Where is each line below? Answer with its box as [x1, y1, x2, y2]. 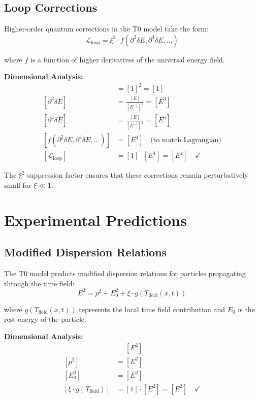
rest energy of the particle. [4, 314, 86, 324]
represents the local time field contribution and [79, 304, 225, 314]
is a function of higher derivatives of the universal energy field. [30, 54, 225, 64]
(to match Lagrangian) [150, 137, 221, 144]
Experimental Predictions [4, 209, 187, 230]
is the [238, 304, 255, 314]
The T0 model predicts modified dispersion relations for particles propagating [4, 268, 246, 279]
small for [4, 179, 31, 190]
